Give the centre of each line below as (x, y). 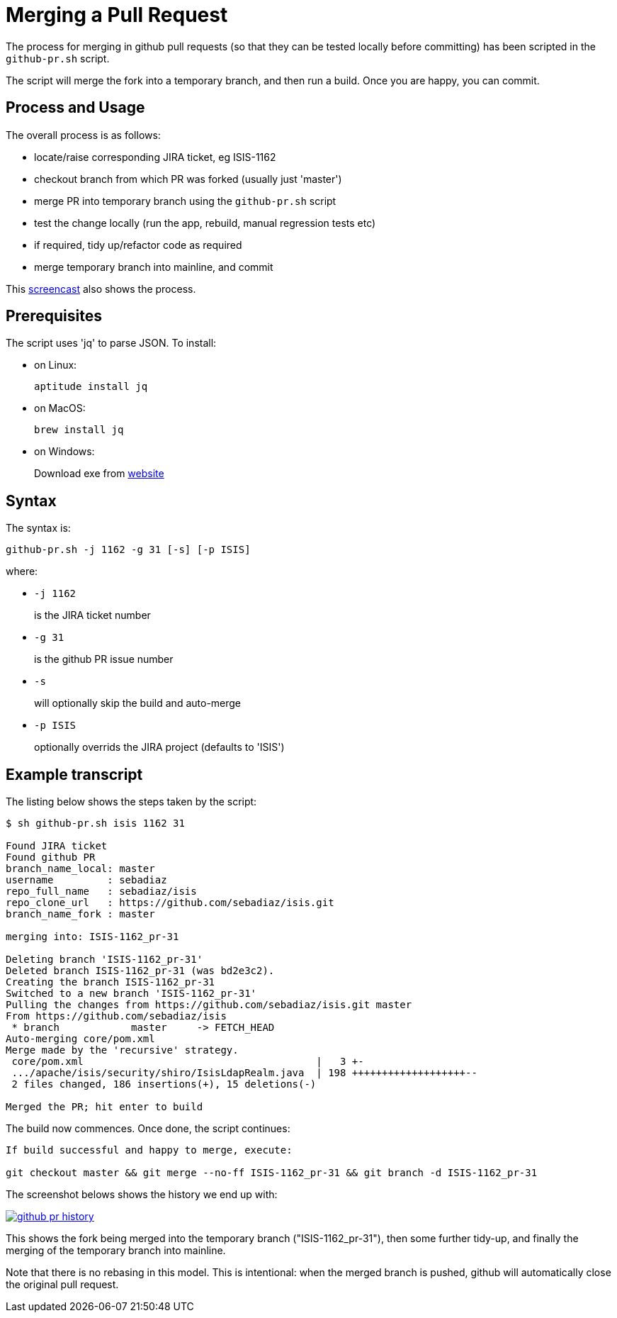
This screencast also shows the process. (101, 289)
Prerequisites (54, 316)
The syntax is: (38, 528)
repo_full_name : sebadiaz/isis (101, 892)
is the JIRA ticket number (92, 615)
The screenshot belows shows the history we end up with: (142, 1195)
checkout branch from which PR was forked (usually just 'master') (188, 179)
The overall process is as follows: (83, 135)
